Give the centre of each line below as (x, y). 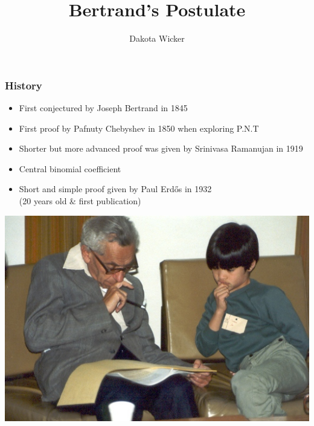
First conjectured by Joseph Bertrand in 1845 (103, 108)
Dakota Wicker (157, 38)
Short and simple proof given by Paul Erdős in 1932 (115, 189)
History (24, 85)
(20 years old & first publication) (80, 200)
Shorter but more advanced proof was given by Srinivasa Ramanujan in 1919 (161, 148)
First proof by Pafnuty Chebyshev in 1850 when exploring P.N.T (139, 128)
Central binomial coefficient (70, 168)
